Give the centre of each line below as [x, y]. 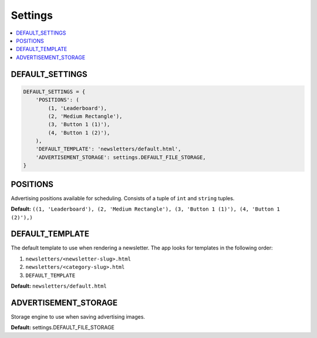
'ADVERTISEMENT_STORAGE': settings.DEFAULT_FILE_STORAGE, [121, 157]
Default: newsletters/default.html [59, 286]
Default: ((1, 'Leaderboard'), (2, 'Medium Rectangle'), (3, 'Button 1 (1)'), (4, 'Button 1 [145, 209]
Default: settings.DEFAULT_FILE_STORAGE [63, 327]
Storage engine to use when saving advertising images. [78, 316]
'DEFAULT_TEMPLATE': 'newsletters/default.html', [108, 149]
